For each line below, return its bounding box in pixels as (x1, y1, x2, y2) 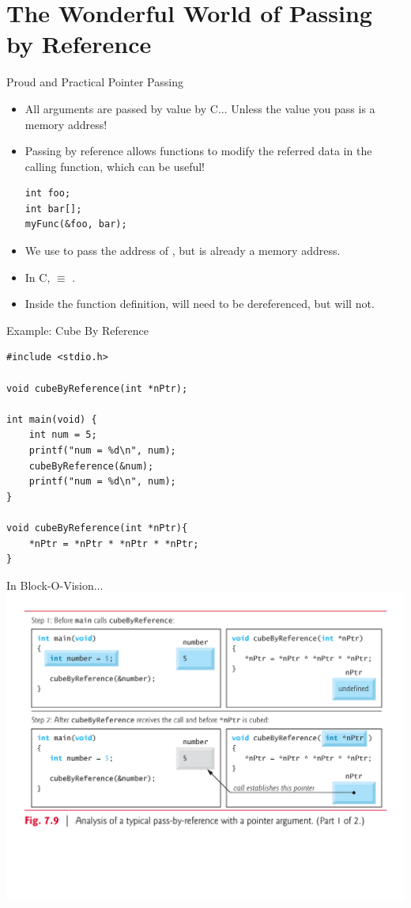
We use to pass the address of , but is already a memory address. (25, 242, 341, 259)
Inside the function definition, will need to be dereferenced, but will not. (25, 295, 375, 312)
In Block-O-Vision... (6, 576, 104, 593)
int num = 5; (28, 429, 97, 441)
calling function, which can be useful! (25, 158, 205, 174)
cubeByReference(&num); (28, 460, 154, 472)
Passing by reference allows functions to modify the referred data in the (25, 142, 372, 159)
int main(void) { (6, 413, 97, 425)
